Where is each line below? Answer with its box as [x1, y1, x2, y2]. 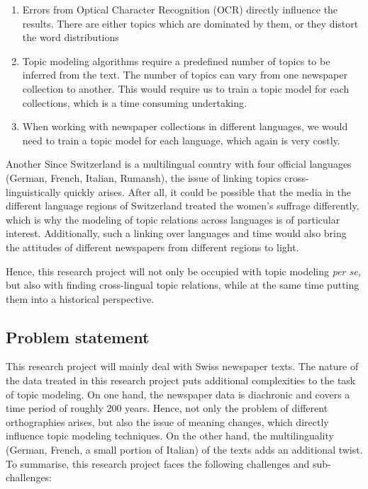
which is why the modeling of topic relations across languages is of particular [6, 212, 340, 226]
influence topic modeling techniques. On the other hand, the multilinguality [6, 428, 334, 443]
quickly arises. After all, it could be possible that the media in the [64, 184, 351, 199]
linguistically [6, 184, 61, 199]
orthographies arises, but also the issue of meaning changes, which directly [6, 414, 329, 429]
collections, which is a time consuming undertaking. [22, 95, 247, 110]
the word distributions [22, 30, 119, 45]
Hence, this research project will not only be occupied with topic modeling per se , [6, 263, 361, 278]
